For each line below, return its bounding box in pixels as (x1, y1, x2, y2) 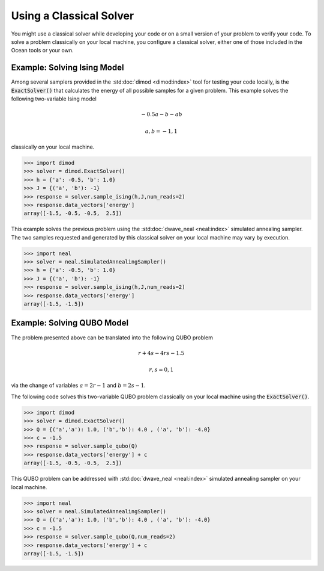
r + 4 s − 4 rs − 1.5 (138, 350, 185, 356)
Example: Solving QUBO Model (11, 318, 129, 328)
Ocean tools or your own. (11, 47, 74, 54)
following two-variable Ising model (11, 95, 97, 102)
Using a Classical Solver (11, 9, 134, 22)
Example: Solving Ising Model (11, 63, 124, 73)
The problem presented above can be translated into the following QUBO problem (11, 334, 213, 341)
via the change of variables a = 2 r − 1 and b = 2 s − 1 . (11, 382, 146, 389)
